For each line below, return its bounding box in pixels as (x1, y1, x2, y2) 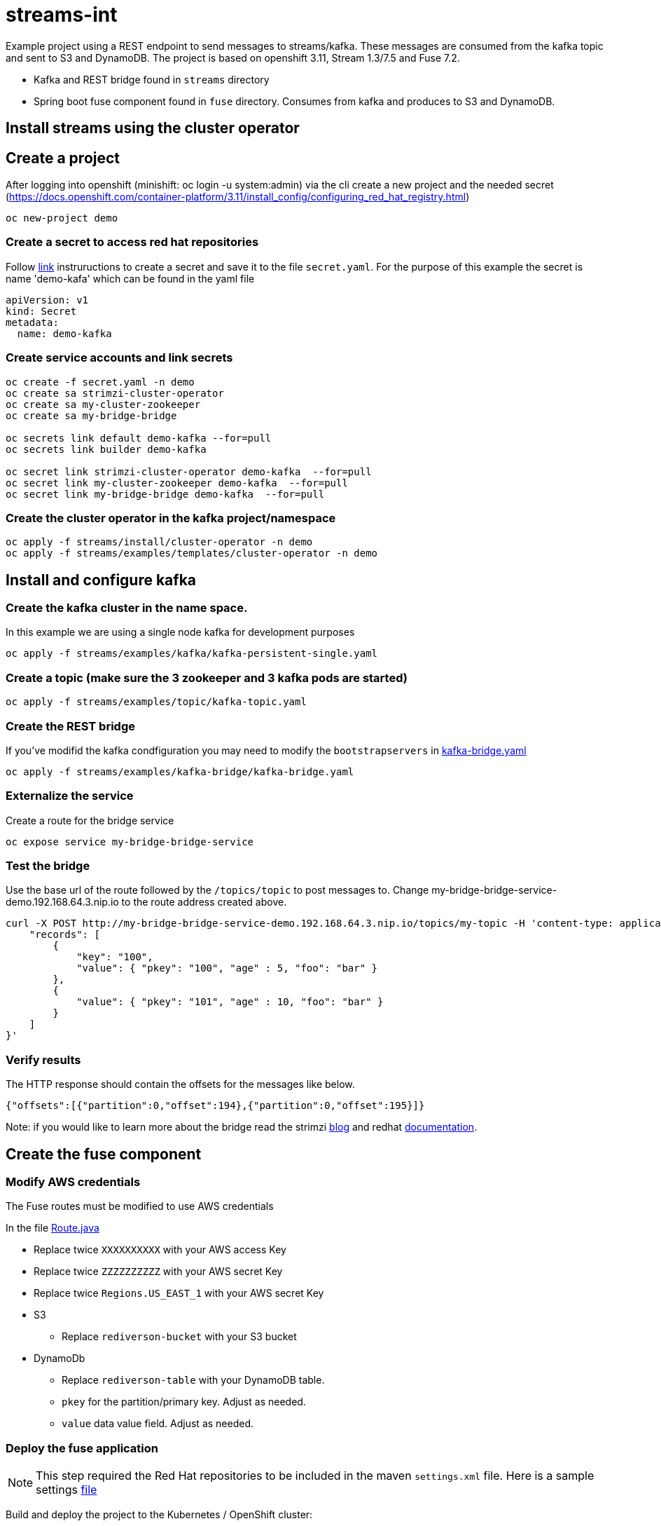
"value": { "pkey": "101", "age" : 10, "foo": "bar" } (76, 996, 384, 1008)
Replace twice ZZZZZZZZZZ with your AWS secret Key (34, 1265, 283, 1278)
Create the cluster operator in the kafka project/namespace (6, 510, 336, 525)
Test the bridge (6, 859, 90, 873)
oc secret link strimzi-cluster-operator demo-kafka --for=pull (6, 465, 372, 477)
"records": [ (29, 929, 100, 941)
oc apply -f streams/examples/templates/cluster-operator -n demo (6, 547, 378, 559)
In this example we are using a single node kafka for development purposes (6, 626, 355, 639)
